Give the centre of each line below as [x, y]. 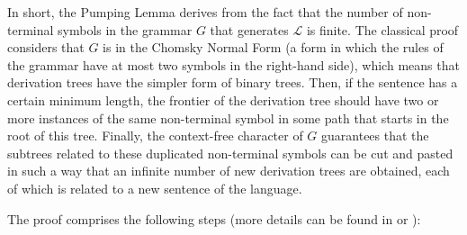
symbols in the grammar [125, 29]
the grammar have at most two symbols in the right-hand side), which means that [233, 64]
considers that [46, 47]
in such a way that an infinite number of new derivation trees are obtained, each [229, 171]
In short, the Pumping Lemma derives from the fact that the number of [205, 12]
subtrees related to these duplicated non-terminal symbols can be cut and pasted [230, 153]
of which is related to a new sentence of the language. [155, 188]
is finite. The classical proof [382, 29]
